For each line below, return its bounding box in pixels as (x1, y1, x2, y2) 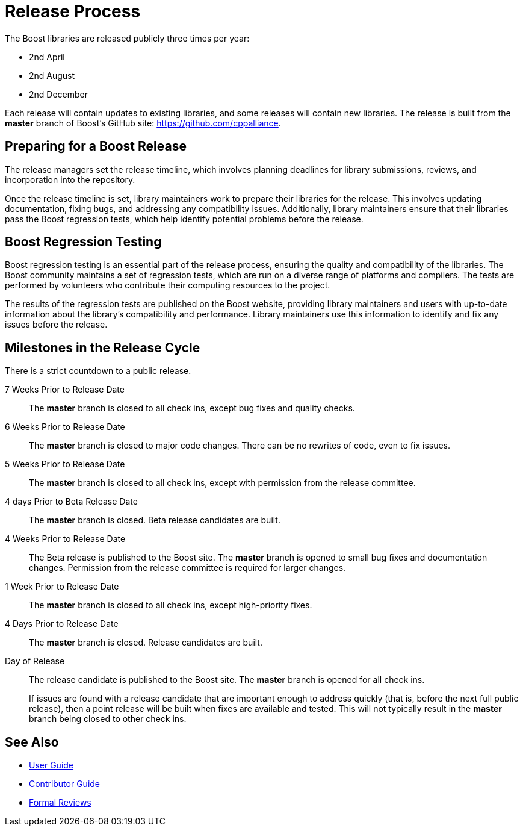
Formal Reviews (29, 797, 91, 808)
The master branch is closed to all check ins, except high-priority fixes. (29, 600, 312, 611)
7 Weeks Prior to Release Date (5, 384, 125, 395)
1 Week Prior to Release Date (5, 581, 119, 592)
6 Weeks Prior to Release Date (5, 422, 125, 432)
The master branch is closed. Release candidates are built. (29, 637, 262, 648)
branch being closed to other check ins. (29, 714, 187, 724)
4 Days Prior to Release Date (5, 618, 119, 629)
